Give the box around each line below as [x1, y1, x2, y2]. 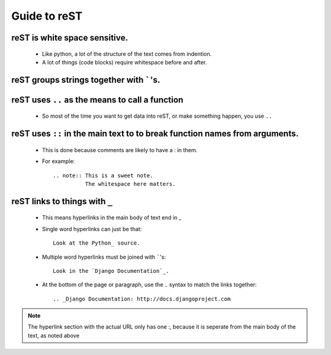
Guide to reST [11, 9, 83, 23]
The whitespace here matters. [85, 180, 176, 187]
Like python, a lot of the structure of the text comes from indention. [42, 50, 212, 58]
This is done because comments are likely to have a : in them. [42, 146, 198, 153]
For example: [42, 158, 75, 165]
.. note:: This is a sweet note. [53, 172, 153, 179]
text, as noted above [28, 332, 80, 339]
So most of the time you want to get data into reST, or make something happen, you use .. [42, 112, 272, 120]
